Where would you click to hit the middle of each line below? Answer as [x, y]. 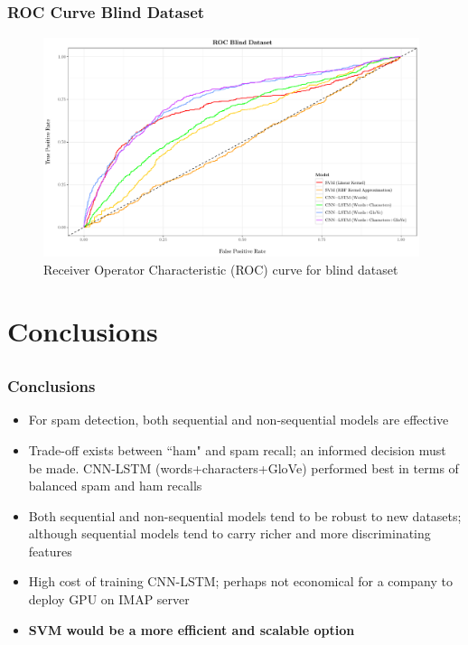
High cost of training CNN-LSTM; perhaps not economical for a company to [240, 581]
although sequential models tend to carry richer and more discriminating [229, 533]
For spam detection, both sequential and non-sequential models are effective [239, 420]
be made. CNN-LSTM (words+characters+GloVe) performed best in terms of [243, 467]
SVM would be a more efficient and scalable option [192, 629]
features [50, 551]
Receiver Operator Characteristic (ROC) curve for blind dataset [221, 269]
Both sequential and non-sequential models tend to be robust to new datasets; [245, 515]
